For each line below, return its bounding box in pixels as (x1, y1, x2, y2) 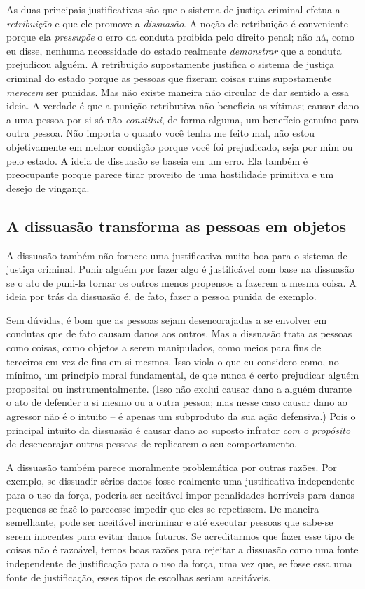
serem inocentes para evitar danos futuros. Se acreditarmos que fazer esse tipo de (6, 528, 355, 543)
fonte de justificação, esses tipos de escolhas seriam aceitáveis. (6, 569, 271, 584)
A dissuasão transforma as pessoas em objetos (6, 215, 347, 236)
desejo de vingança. (6, 180, 90, 195)
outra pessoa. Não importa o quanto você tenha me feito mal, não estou (6, 126, 315, 140)
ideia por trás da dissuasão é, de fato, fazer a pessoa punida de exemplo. (6, 289, 317, 304)
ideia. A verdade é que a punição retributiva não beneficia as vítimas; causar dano (6, 98, 359, 113)
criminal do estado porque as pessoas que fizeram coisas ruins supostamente (6, 70, 332, 85)
